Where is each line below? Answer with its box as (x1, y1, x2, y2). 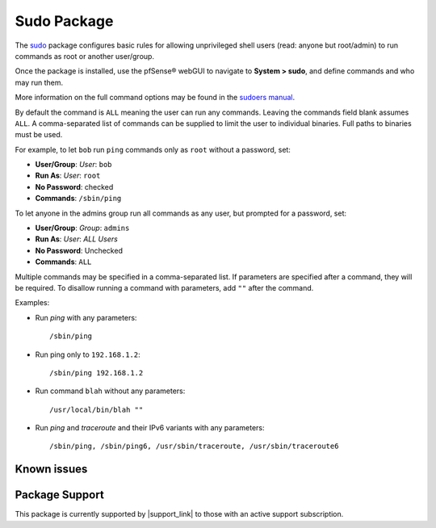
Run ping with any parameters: (35, 312, 137, 322)
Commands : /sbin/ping (35, 194, 122, 203)
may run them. (15, 78, 64, 87)
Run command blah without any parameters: (35, 386, 186, 396)
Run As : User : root (35, 170, 101, 181)
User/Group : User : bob (35, 160, 112, 170)
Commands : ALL (35, 257, 92, 266)
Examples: (15, 298, 50, 308)
